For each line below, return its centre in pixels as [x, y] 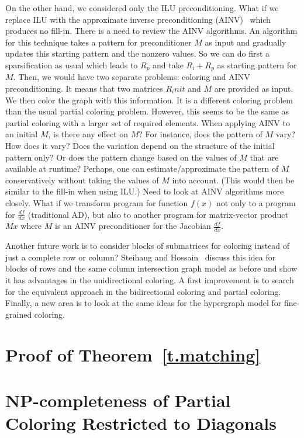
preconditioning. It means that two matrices [84, 88]
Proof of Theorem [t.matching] [133, 354]
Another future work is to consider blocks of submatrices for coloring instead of [148, 246]
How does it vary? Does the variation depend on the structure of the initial [140, 145]
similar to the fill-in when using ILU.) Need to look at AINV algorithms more [145, 191]
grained [19, 314]
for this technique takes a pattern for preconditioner [99, 42]
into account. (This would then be [233, 180]
